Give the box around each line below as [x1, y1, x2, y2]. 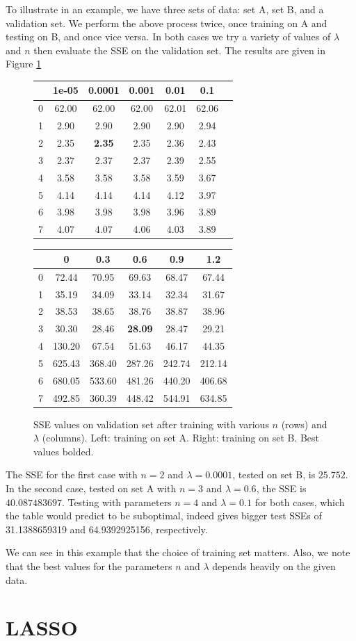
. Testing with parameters [61, 494, 172, 509]
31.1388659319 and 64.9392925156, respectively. [6, 521, 208, 536]
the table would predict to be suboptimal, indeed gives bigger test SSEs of [6, 508, 322, 523]
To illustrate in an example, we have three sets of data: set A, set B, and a [6, 2, 324, 16]
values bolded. [33, 444, 94, 458]
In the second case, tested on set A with [6, 481, 177, 496]
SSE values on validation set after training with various [33, 416, 269, 431]
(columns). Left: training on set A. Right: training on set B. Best [42, 430, 320, 445]
